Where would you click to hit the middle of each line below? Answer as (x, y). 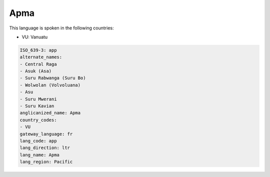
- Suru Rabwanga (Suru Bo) (53, 78)
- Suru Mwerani (38, 99)
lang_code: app (38, 141)
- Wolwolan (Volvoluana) (50, 85)
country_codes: (38, 120)
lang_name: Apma (40, 155)
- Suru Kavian (37, 106)
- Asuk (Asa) (36, 71)
